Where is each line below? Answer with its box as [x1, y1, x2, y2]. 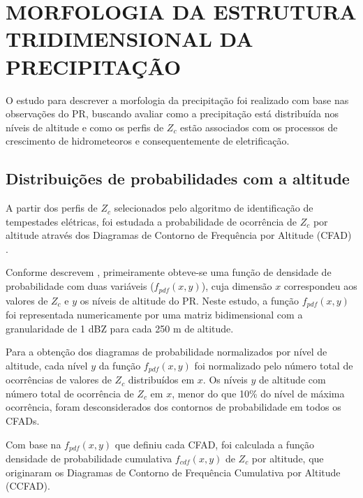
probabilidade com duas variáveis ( [6, 279, 154, 293]
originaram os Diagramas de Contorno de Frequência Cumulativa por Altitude [6, 464, 341, 479]
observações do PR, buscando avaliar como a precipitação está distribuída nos [6, 106, 339, 121]
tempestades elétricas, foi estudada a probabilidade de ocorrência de [6, 214, 297, 228]
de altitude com [258, 372, 326, 387]
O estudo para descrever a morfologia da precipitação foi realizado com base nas [6, 92, 349, 107]
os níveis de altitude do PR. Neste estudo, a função [80, 293, 299, 307]
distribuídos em [128, 372, 195, 387]
